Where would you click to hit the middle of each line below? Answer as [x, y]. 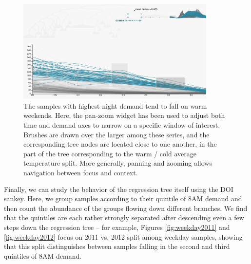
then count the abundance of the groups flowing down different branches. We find [126, 208]
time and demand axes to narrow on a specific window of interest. [122, 124]
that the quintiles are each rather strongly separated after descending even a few [124, 217]
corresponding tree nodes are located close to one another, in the [120, 144]
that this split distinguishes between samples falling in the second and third [117, 246]
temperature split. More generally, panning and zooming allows [118, 163]
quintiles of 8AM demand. [43, 255]
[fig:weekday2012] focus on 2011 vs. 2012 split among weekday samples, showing [123, 236]
